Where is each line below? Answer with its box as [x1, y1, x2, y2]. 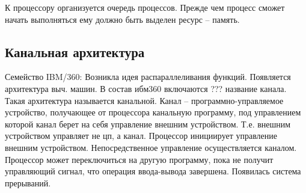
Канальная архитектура [5, 42, 145, 61]
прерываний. [5, 176, 51, 189]
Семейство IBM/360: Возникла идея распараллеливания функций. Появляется [5, 70, 291, 83]
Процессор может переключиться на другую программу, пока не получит [5, 153, 274, 165]
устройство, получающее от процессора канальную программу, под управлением [5, 106, 301, 118]
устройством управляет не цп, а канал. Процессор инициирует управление [5, 129, 277, 142]
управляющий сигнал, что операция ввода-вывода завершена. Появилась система [5, 165, 301, 177]
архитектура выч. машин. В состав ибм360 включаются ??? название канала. [5, 82, 287, 94]
